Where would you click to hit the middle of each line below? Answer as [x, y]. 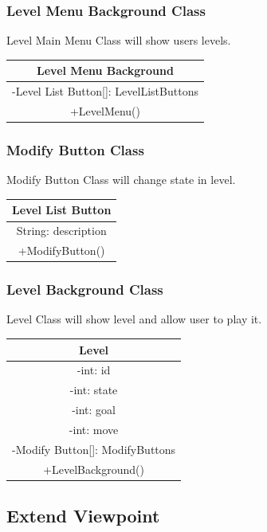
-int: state [94, 390]
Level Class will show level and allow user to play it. [134, 319]
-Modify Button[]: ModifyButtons [94, 449]
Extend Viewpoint [83, 516]
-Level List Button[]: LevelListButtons [105, 91]
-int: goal [94, 410]
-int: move [94, 429]
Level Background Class [85, 289]
